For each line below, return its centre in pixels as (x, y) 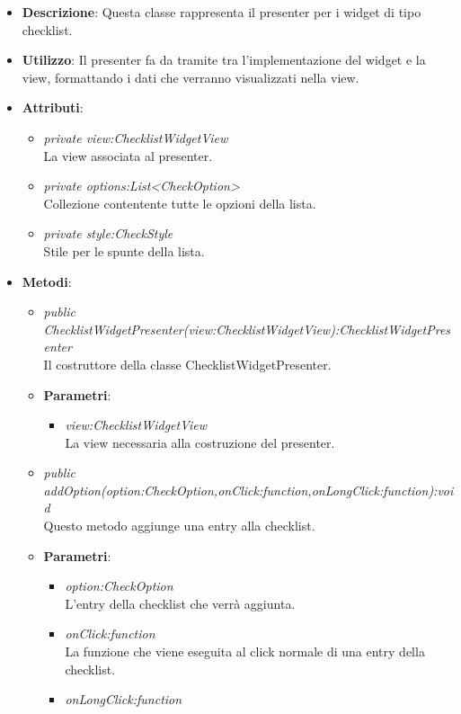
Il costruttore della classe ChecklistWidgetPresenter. (187, 364)
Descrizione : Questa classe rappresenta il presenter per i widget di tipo (222, 12)
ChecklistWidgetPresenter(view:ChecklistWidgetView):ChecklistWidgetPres (247, 329)
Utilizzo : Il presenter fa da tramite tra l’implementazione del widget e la (224, 60)
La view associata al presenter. (128, 155)
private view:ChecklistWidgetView (136, 137)
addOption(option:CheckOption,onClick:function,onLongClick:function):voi (248, 490)
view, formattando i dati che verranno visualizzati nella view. (191, 77)
